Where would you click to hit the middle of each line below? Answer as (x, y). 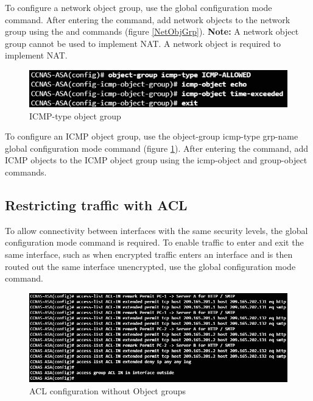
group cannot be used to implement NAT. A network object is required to (143, 43)
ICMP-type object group (75, 115)
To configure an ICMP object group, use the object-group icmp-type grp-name (152, 136)
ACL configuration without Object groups (108, 391)
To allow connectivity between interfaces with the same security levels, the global (156, 230)
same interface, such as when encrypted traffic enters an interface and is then (149, 254)
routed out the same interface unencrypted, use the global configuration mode (150, 266)
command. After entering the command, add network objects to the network (148, 19)
